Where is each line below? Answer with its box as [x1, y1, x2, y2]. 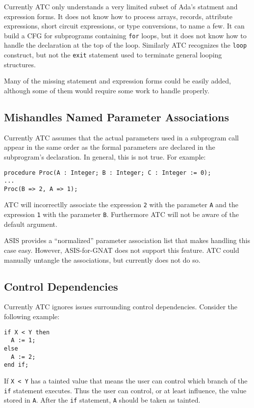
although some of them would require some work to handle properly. [4, 85, 209, 95]
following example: [4, 311, 60, 321]
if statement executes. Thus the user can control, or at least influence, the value [4, 385, 247, 395]
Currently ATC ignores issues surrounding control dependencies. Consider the [4, 301, 238, 312]
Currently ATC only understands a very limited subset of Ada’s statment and [4, 1, 238, 11]
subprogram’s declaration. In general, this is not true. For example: [4, 151, 206, 162]
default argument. [4, 218, 57, 229]
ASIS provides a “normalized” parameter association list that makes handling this [4, 235, 250, 245]
